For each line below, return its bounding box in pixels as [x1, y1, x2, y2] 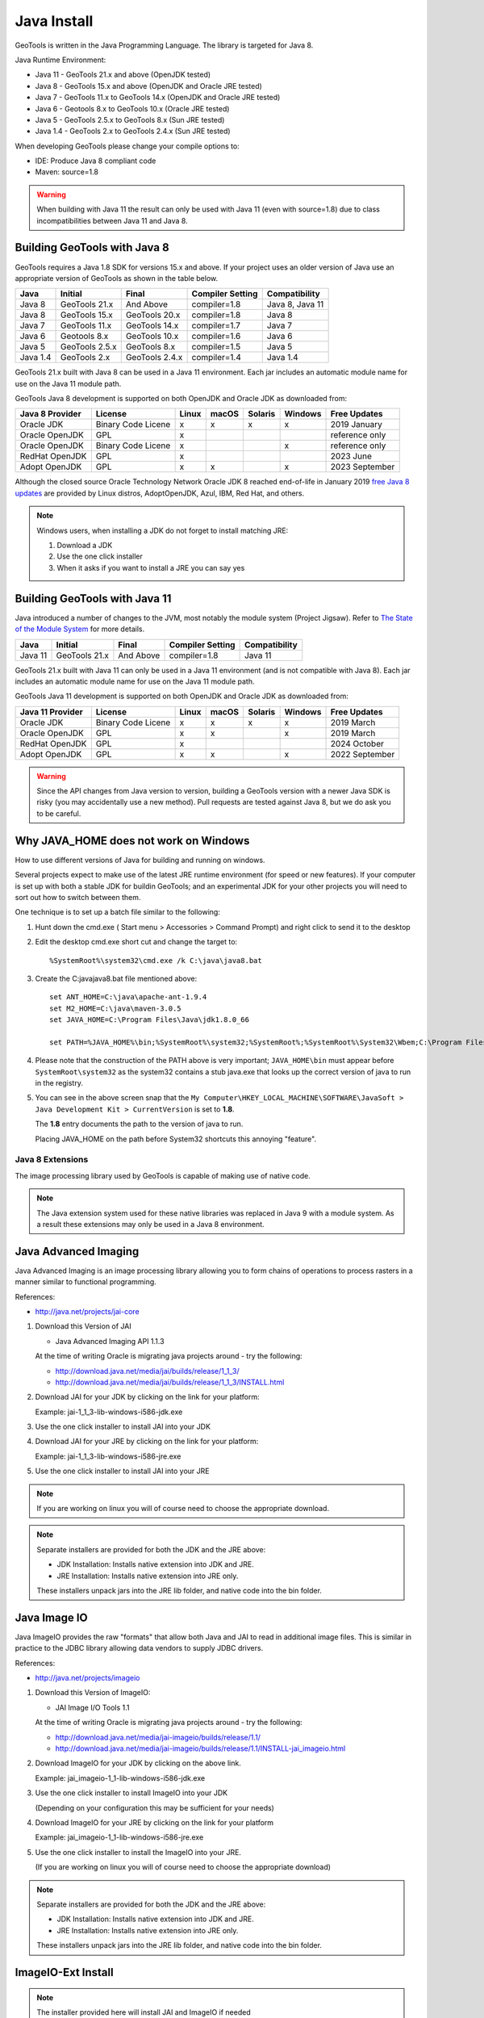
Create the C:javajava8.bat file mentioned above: [35, 973, 198, 983]
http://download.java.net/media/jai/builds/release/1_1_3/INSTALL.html [55, 1377, 285, 1387]
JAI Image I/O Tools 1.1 [55, 1702, 130, 1712]
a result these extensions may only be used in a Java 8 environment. [36, 1219, 265, 1229]
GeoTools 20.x [125, 309, 181, 320]
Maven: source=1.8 [35, 167, 98, 177]
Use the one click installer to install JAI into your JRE [35, 1466, 210, 1476]
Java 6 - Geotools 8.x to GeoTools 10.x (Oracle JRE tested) [35, 103, 230, 113]
